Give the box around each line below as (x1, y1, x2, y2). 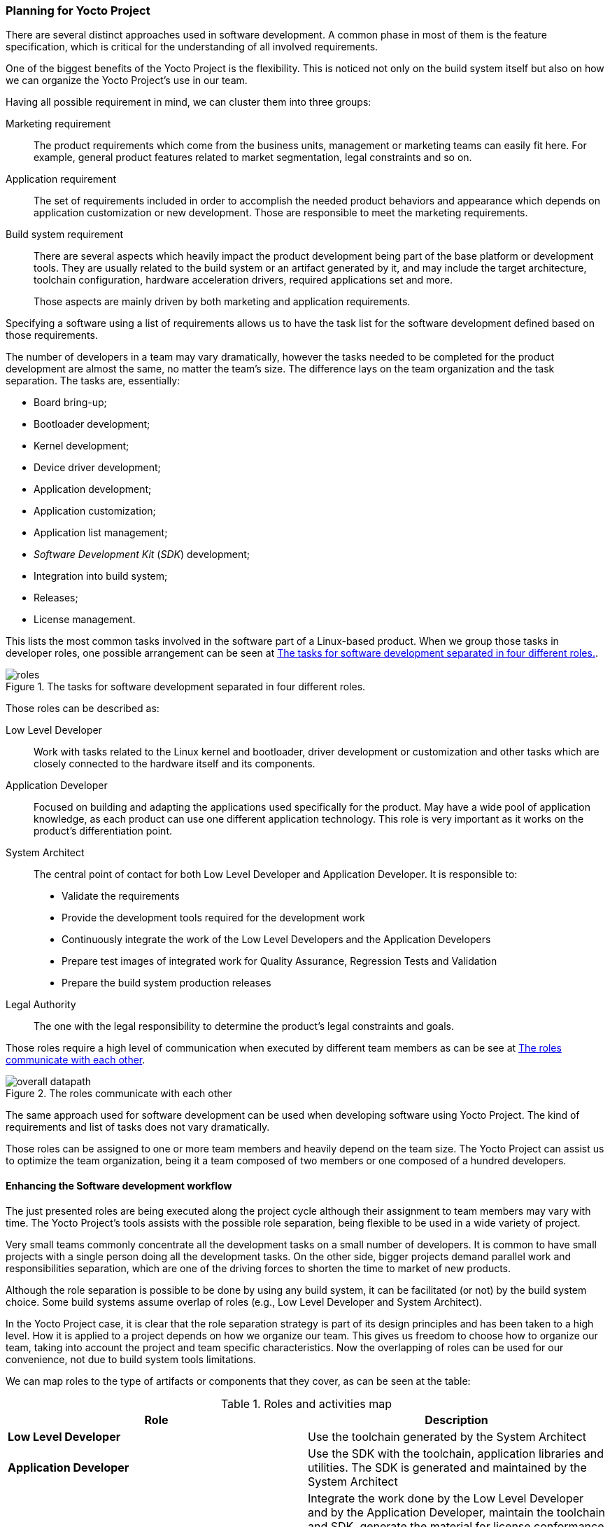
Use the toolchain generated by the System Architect (308, 1429, 587, 1444)
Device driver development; (34, 461, 161, 474)
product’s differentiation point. (34, 825, 172, 837)
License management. (34, 613, 136, 626)
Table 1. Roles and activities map (220, 1396, 392, 1411)
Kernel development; (34, 440, 129, 452)
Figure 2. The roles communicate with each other (6, 1087, 232, 1100)
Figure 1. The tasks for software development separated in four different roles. (6, 681, 366, 693)
